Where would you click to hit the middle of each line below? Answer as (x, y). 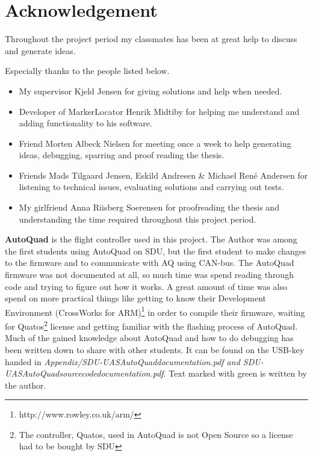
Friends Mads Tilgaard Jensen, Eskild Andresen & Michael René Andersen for (163, 175)
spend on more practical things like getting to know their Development (136, 298)
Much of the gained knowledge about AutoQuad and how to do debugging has (149, 338)
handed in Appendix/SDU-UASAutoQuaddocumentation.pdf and (122, 361)
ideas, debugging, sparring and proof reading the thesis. (122, 155)
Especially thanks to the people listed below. (87, 71)
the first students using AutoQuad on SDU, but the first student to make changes (156, 251)
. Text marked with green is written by (235, 373)
